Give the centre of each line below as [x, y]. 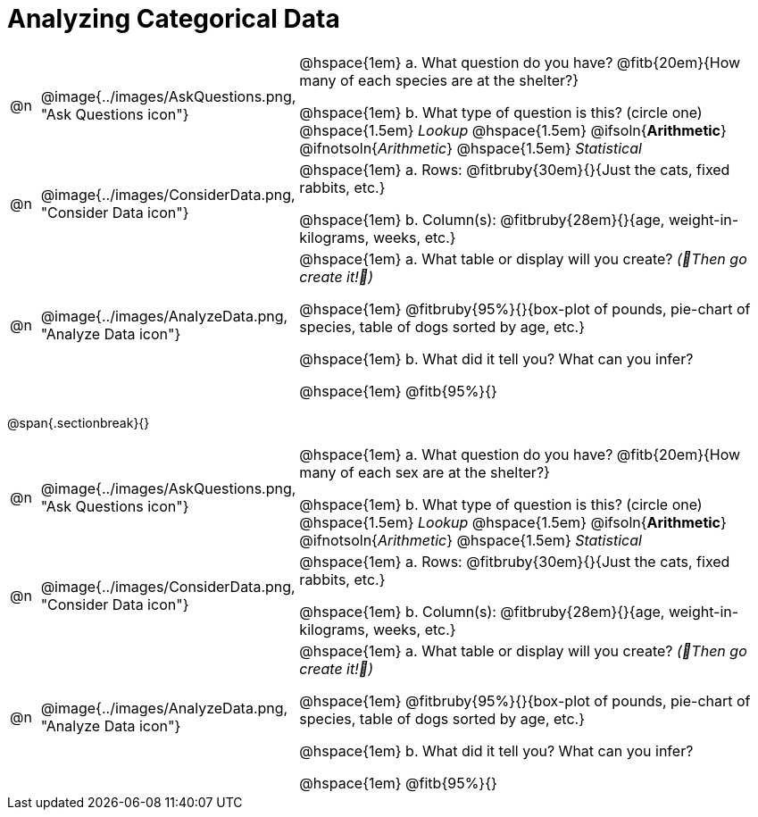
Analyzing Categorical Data [174, 19]
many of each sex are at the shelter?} [425, 472]
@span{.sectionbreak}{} [79, 422]
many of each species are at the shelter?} [439, 80]
